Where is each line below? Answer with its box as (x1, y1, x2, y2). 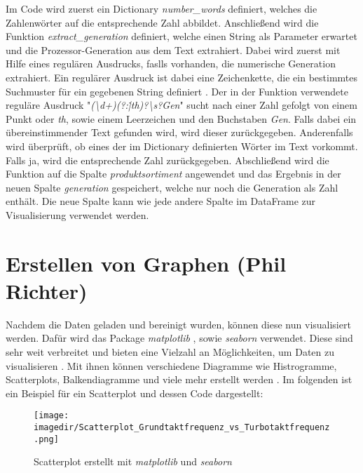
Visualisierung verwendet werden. (6, 207, 149, 222)
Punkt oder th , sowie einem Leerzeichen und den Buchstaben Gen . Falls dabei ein (6, 111, 357, 126)
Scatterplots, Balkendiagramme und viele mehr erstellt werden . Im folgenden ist (6, 372, 352, 387)
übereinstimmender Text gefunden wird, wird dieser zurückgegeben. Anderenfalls (6, 125, 353, 140)
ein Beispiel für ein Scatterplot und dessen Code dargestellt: (6, 385, 263, 400)
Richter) (6, 276, 88, 305)
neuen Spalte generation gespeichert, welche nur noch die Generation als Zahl (6, 180, 338, 194)
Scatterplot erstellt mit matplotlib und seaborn (34, 454, 232, 469)
